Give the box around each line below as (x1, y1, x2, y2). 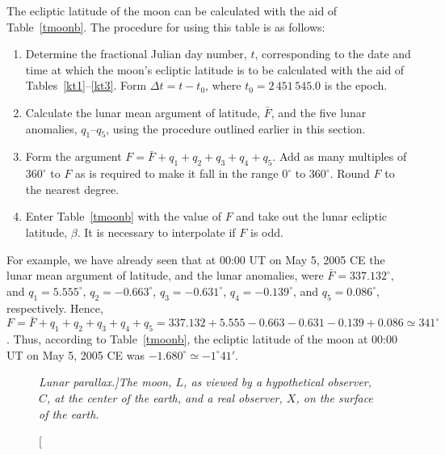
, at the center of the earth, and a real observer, (47, 389, 283, 406)
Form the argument (25, 148, 122, 165)
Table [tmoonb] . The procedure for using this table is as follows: (6, 18, 325, 35)
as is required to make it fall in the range (75, 165, 279, 182)
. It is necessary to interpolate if (77, 223, 236, 240)
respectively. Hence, (6, 299, 103, 316)
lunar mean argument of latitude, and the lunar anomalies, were (6, 267, 324, 284)
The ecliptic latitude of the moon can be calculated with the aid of (6, 2, 338, 19)
